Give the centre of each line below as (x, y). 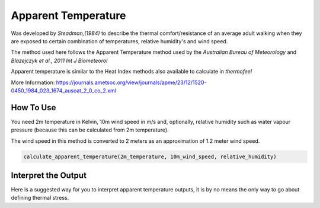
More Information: (33, 82)
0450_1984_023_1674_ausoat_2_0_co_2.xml (64, 90)
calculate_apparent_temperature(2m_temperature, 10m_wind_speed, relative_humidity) (150, 156)
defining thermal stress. (40, 198)
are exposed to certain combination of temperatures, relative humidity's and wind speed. (119, 41)
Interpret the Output (49, 175)
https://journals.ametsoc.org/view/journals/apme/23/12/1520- (131, 82)
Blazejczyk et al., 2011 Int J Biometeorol (59, 60)
